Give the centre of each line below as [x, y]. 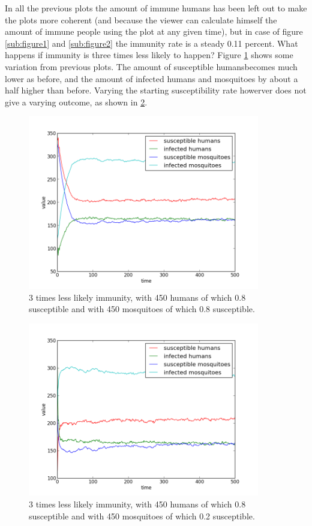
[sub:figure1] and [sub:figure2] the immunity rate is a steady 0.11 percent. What [151, 43]
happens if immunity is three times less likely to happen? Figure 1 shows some [149, 55]
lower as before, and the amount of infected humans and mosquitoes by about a [151, 78]
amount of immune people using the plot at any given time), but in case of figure [154, 31]
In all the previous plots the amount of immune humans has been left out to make [156, 8]
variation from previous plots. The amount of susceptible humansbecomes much [151, 66]
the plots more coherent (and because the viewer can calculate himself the [141, 19]
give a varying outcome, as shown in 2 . [76, 102]
